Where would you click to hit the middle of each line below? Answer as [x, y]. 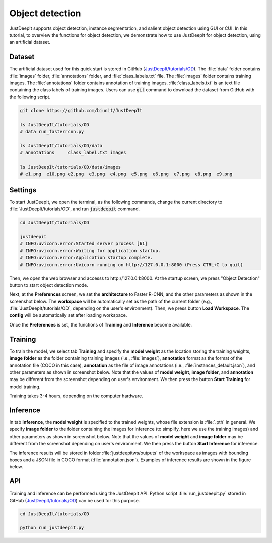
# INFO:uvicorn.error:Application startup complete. [86, 258]
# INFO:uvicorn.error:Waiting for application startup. [90, 251]
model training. [25, 387]
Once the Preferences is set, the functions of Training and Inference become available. [101, 324]
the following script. [30, 97]
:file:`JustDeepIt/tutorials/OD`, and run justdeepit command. [75, 209]
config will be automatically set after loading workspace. [68, 315]
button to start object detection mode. [49, 285]
